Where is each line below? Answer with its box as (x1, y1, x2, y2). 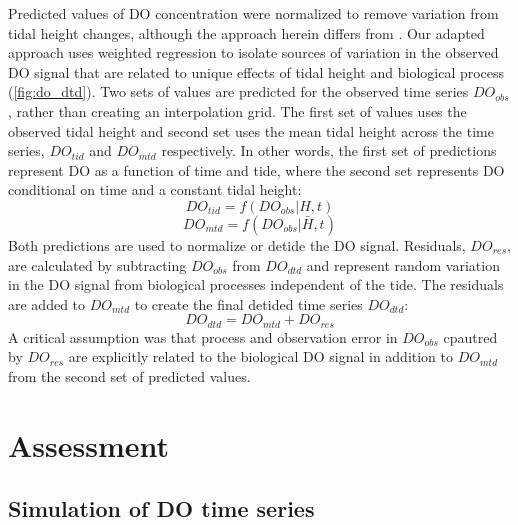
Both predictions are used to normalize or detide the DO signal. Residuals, (8, 234, 466, 255)
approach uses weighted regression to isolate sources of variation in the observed (8, 42, 499, 63)
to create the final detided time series (134, 293, 363, 314)
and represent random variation (306, 254, 500, 275)
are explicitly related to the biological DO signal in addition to (68, 346, 454, 367)
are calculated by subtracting (8, 254, 187, 275)
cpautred (443, 326, 498, 347)
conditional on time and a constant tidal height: (8, 179, 302, 200)
